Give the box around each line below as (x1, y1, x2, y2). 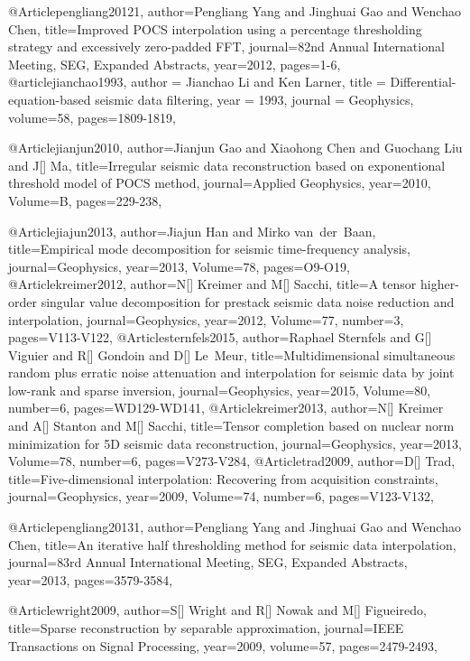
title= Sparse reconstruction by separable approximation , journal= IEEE (8, 619, 404, 637)
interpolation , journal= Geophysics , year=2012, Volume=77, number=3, (8, 310, 404, 329)
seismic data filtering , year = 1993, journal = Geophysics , (95, 89, 414, 108)
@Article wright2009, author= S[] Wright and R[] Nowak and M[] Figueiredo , (8, 600, 427, 619)
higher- (419, 275, 459, 293)
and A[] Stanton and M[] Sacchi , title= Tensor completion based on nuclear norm (8, 416, 455, 435)
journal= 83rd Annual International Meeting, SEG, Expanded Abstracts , (8, 553, 408, 572)
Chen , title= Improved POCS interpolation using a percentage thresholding (8, 19, 422, 38)
